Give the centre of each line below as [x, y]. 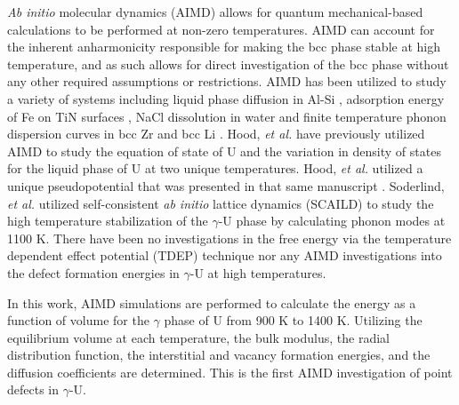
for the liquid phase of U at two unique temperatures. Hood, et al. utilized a [215, 168]
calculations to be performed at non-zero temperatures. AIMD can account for [221, 29]
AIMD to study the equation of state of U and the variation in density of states [224, 151]
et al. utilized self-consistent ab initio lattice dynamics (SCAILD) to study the [221, 203]
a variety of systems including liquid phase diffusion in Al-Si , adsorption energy [226, 98]
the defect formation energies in [93, 272]
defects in [33, 389]
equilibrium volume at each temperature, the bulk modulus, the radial [198, 337]
